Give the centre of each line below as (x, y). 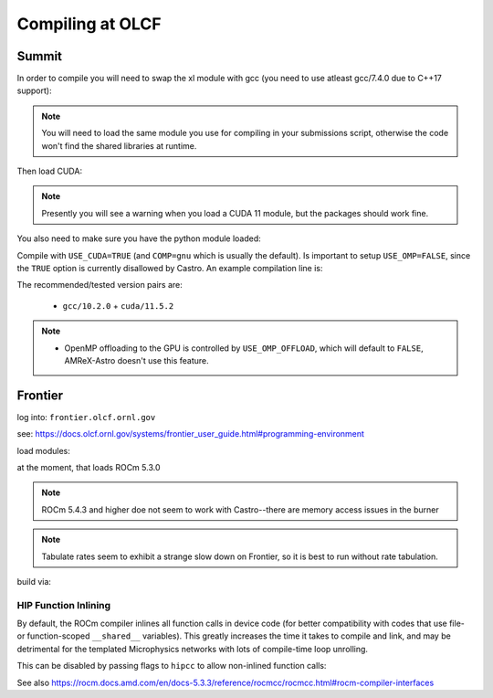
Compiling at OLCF (89, 24)
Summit (40, 56)
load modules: (43, 450)
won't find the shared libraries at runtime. (119, 145)
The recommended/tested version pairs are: (100, 285)
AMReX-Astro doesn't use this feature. (136, 360)
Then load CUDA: (49, 171)
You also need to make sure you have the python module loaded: (139, 238)
